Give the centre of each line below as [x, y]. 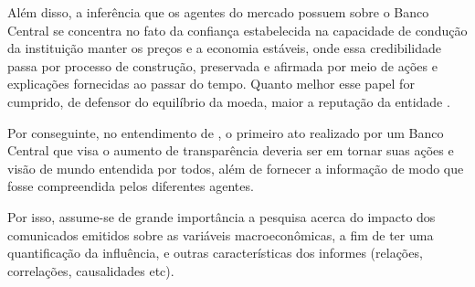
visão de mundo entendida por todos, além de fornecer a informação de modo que [236, 168]
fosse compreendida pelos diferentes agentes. [131, 186]
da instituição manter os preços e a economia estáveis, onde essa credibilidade [225, 48]
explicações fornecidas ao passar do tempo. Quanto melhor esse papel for [211, 84]
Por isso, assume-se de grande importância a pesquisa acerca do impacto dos [222, 216]
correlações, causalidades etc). [91, 270]
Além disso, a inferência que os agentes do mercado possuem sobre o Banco [218, 12]
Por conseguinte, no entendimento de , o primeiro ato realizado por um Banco [226, 132]
